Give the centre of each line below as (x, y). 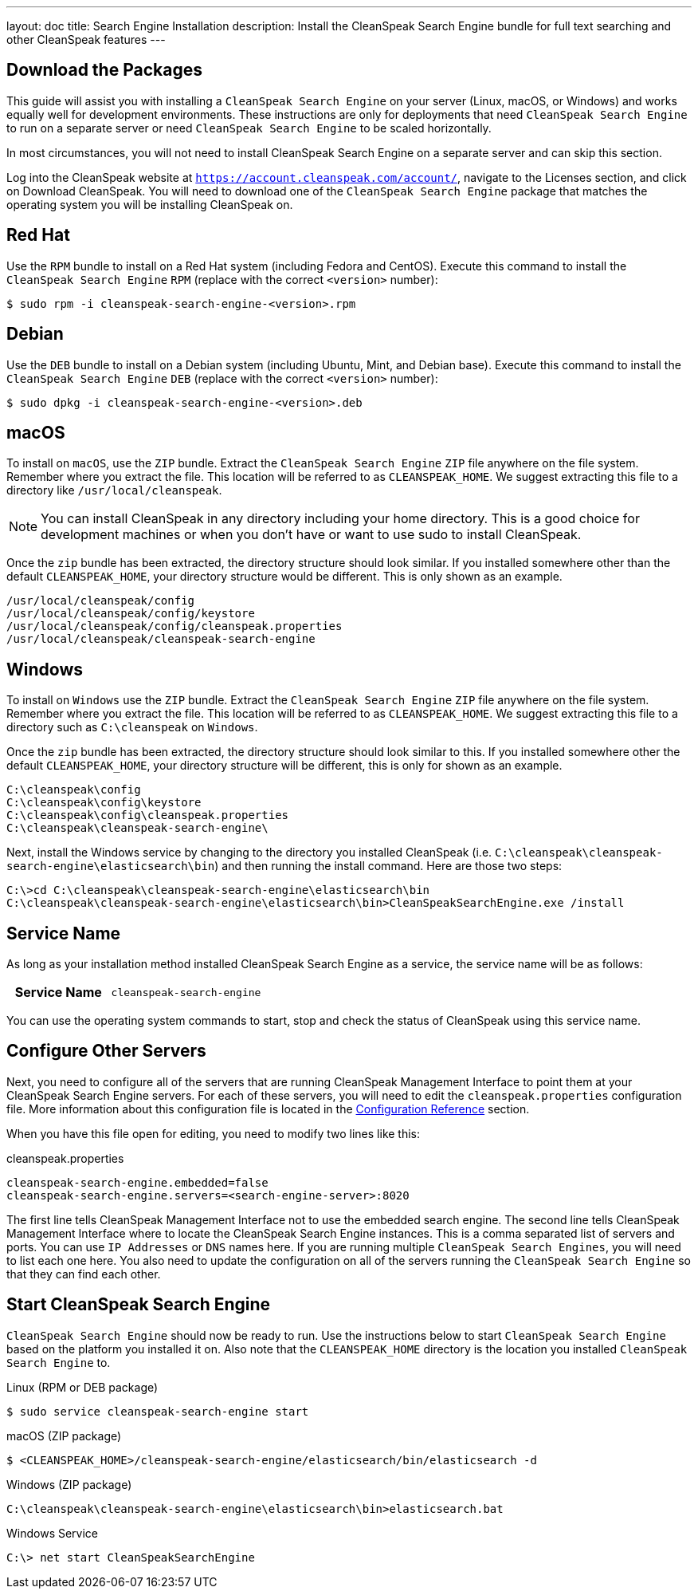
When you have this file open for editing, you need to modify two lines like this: (214, 1133)
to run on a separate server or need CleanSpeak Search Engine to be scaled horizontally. (249, 128)
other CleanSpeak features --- (86, 39)
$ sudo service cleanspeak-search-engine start (158, 1411)
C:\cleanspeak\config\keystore (104, 803)
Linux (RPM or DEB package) (82, 1387)
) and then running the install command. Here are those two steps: (388, 866)
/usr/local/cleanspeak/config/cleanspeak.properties (174, 626)
